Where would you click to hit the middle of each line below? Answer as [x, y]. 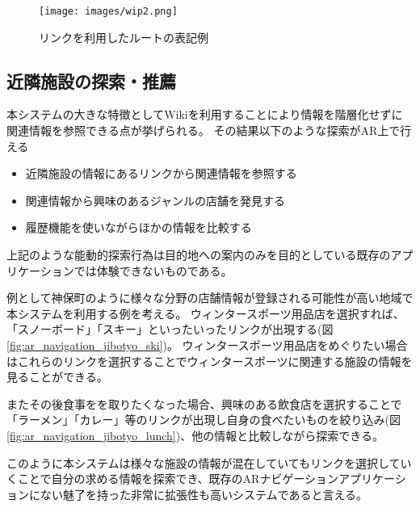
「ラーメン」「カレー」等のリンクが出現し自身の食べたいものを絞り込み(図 [204, 420]
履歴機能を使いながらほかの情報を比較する [139, 227]
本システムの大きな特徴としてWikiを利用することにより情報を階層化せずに [205, 114]
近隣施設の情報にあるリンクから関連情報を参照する [161, 173]
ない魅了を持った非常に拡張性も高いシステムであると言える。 [204, 494]
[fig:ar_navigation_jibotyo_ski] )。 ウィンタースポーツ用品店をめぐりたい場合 [207, 344]
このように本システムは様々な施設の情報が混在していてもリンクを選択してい [209, 462]
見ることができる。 [57, 377]
